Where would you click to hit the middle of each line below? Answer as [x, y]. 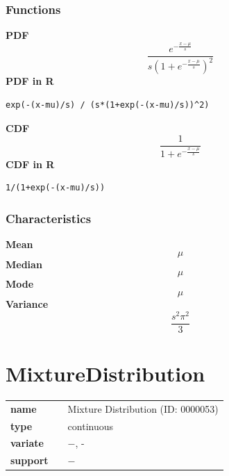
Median [24, 264]
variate [27, 443]
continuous [91, 426]
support [29, 460]
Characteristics [49, 218]
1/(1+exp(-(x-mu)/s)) [56, 188]
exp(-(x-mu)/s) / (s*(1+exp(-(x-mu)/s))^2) [108, 105]
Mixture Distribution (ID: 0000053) [143, 408]
